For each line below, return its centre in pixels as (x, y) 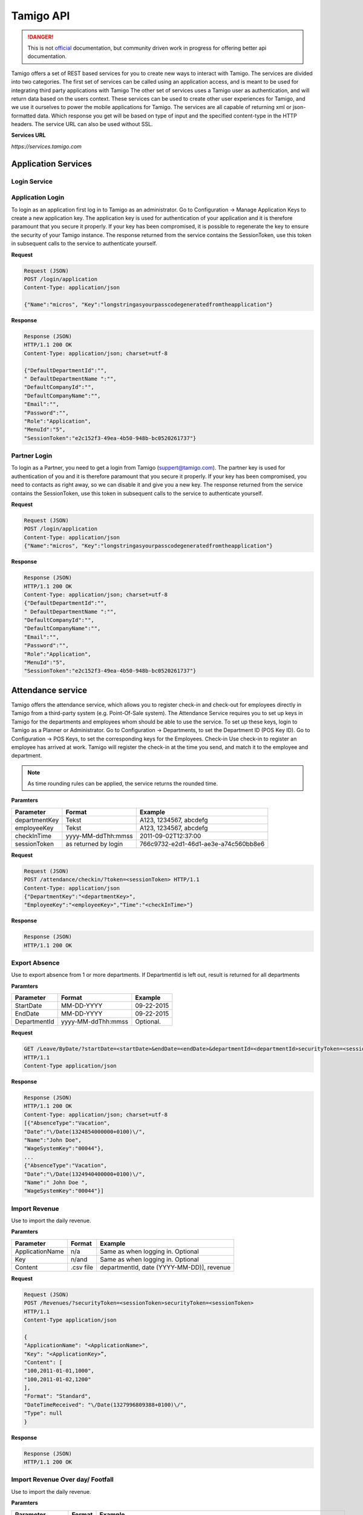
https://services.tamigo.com (46, 146)
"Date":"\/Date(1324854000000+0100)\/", (84, 1131)
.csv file (82, 1267)
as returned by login (94, 844)
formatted (24, 116)
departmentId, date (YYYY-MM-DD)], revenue (165, 1267)
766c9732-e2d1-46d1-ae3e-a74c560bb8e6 (202, 844)
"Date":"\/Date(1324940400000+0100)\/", (84, 1174)
